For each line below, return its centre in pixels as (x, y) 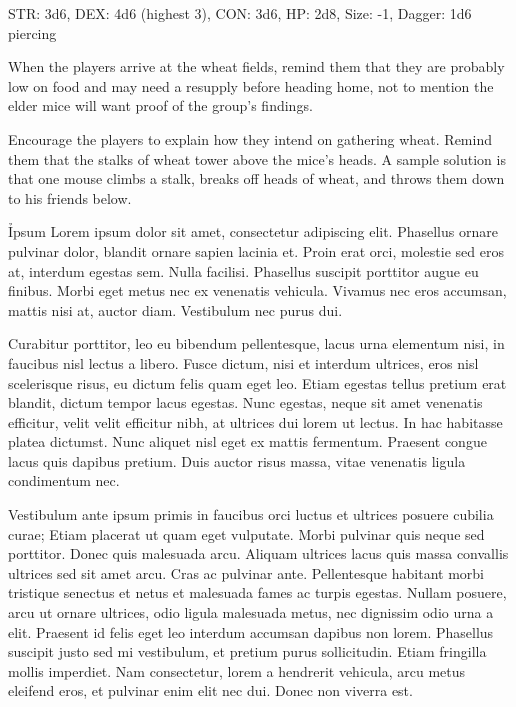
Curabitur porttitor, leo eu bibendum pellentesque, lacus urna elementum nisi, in (256, 343)
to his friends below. (70, 197)
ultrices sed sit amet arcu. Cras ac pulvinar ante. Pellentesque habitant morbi (246, 572)
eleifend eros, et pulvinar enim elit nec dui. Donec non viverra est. (210, 690)
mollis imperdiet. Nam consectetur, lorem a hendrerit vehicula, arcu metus (237, 670)
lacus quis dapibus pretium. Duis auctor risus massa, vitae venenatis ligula (237, 460)
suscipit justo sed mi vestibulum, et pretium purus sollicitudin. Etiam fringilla (247, 651)
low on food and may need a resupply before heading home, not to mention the (251, 85)
